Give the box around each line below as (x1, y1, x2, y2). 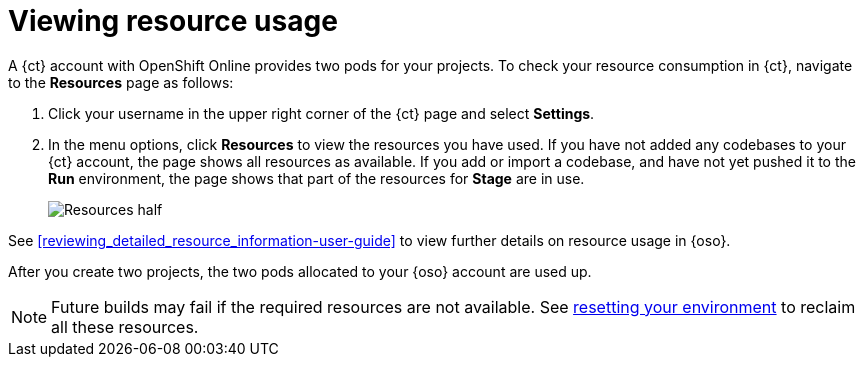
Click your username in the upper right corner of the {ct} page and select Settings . (48, 104, 595, 122)
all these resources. (51, 316, 199, 337)
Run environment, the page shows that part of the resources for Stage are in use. (48, 169, 585, 187)
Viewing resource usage (8, 4, 338, 38)
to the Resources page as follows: (8, 73, 234, 91)
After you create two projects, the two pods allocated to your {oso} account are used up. (8, 262, 592, 280)
